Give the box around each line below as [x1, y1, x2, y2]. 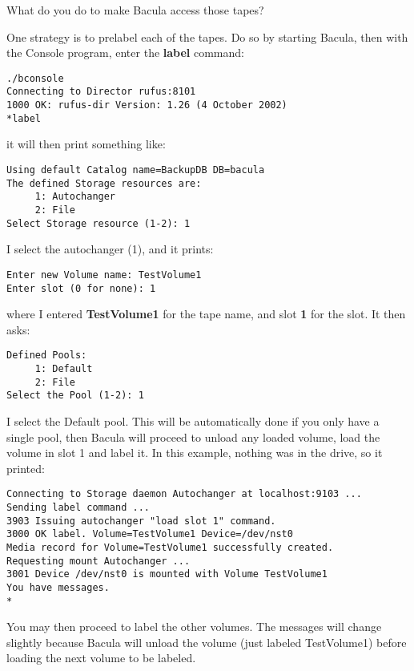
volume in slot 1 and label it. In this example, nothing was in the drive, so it [6, 444, 383, 461]
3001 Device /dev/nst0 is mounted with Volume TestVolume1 [6, 568, 328, 580]
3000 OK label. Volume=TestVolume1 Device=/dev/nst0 [6, 528, 293, 540]
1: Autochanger [34, 191, 116, 203]
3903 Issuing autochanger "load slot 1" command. [6, 515, 276, 527]
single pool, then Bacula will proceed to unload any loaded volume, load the [6, 428, 380, 445]
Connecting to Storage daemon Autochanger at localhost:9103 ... [6, 488, 362, 500]
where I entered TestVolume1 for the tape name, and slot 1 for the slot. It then [6, 305, 406, 322]
